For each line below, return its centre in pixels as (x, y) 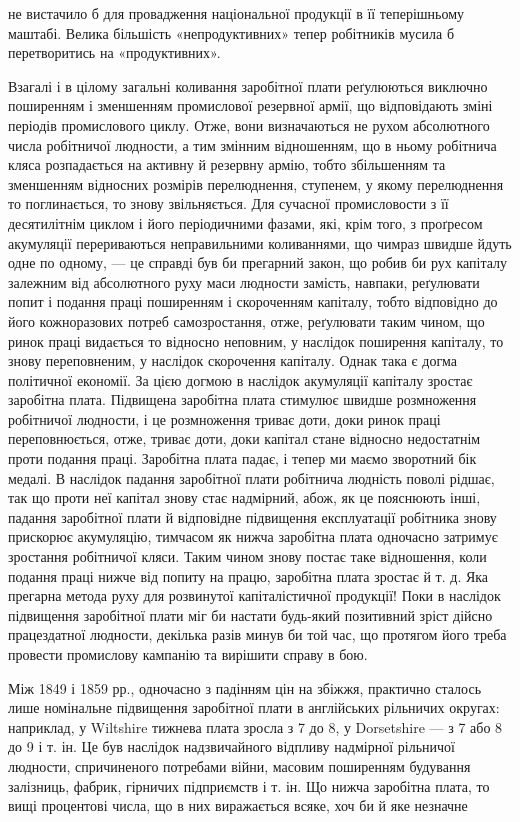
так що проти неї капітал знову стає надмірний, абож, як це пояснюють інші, (244, 497)
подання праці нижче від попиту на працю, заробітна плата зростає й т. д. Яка (248, 575)
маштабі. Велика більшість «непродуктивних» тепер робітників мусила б (231, 32)
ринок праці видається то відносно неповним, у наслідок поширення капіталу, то (256, 340)
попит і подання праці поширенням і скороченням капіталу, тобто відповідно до (253, 301)
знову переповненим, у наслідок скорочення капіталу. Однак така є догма (232, 360)
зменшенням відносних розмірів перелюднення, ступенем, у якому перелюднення (256, 183)
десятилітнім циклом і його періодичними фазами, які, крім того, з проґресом (245, 222)
